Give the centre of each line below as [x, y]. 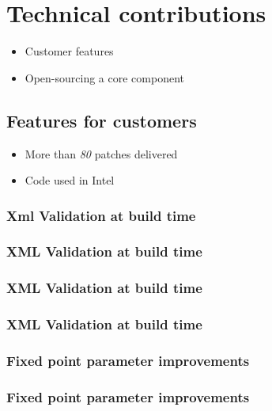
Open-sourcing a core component [105, 77]
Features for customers [102, 120]
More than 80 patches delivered [101, 153]
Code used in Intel [70, 180]
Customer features [69, 51]
